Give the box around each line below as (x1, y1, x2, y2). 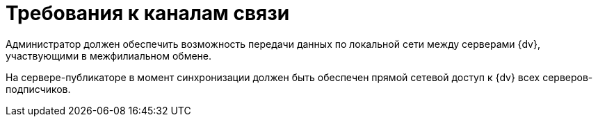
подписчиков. (6, 82, 71, 95)
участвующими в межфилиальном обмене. (6, 49, 212, 62)
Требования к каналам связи (6, 1, 290, 25)
